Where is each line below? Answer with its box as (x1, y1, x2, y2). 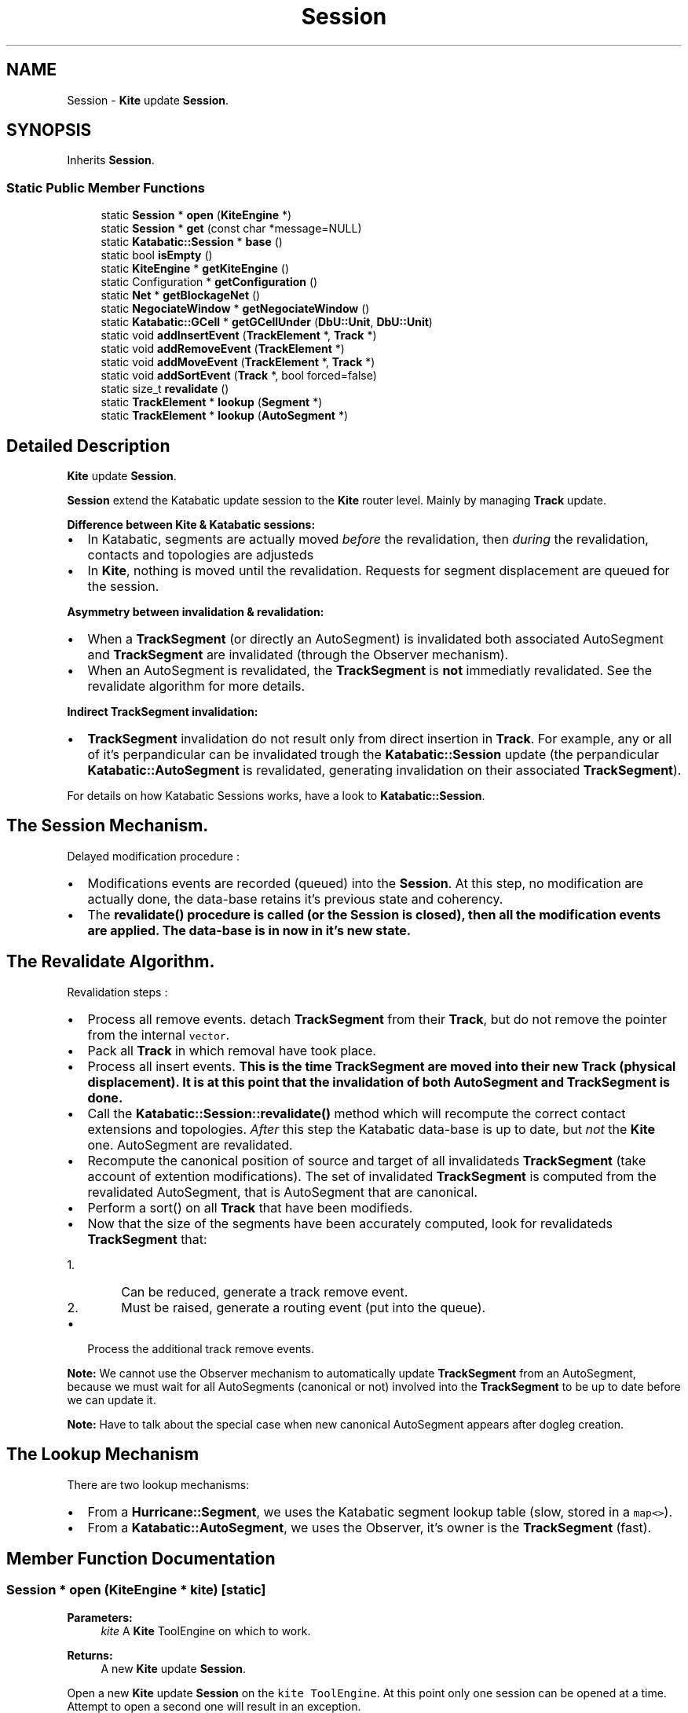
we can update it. (67, 1392, 156, 1407)
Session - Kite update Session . (67, 93, 229, 107)
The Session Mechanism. (6, 816, 209, 836)
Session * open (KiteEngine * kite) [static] (6, 1582, 266, 1598)
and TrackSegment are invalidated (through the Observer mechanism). (87, 647, 509, 663)
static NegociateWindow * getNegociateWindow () (101, 302, 370, 316)
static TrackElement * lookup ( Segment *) (101, 395, 323, 409)
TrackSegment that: (87, 1231, 207, 1247)
